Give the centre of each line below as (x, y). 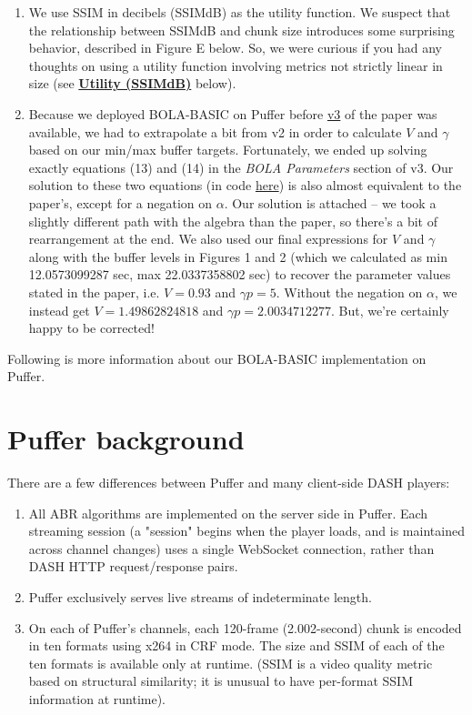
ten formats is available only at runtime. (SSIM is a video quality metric (231, 663)
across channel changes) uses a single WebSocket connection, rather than (231, 548)
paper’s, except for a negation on (121, 202)
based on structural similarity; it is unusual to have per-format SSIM (221, 681)
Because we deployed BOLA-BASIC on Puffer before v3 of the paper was (233, 113)
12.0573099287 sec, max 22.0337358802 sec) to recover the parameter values (240, 274)
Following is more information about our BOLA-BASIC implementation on (217, 358)
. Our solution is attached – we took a (330, 202)
